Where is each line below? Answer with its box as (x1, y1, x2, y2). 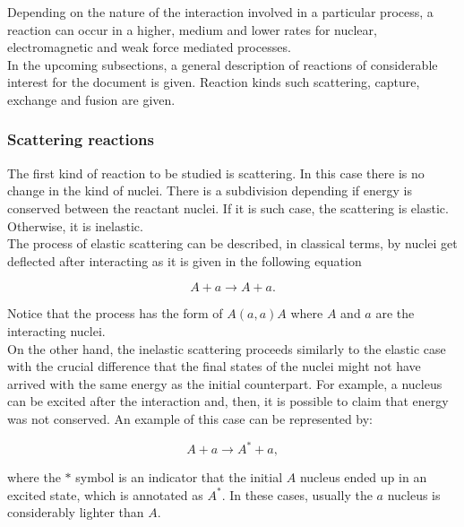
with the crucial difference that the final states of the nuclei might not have (7, 357, 421, 376)
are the (375, 304, 415, 323)
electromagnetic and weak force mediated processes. (7, 38, 291, 56)
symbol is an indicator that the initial (75, 468, 283, 486)
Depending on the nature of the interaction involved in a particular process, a (7, 3, 434, 21)
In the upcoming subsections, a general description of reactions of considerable (7, 55, 438, 73)
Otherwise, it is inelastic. (7, 216, 143, 235)
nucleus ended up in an (299, 468, 427, 486)
